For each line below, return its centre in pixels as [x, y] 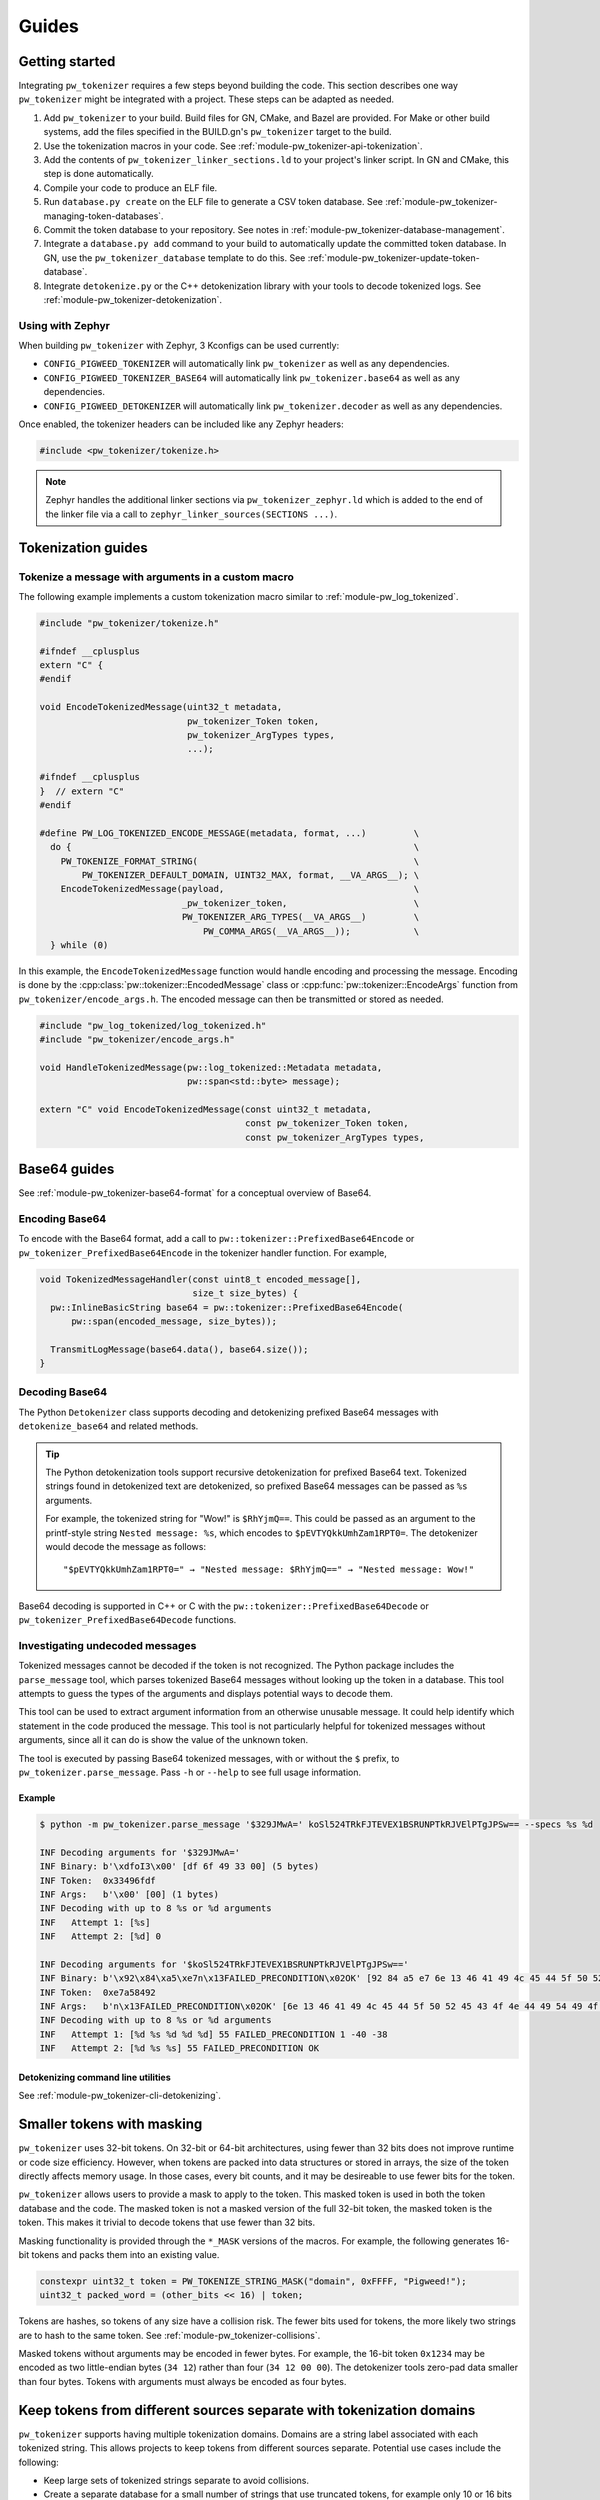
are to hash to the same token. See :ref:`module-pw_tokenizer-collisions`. [169, 2335]
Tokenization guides [83, 547]
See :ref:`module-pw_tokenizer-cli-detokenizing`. [120, 2096]
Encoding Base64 [62, 1219]
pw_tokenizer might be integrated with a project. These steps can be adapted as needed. [206, 99]
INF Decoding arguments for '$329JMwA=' [139, 1852]
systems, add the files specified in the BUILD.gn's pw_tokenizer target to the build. [217, 132]
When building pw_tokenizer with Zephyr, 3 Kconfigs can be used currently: [179, 346]
